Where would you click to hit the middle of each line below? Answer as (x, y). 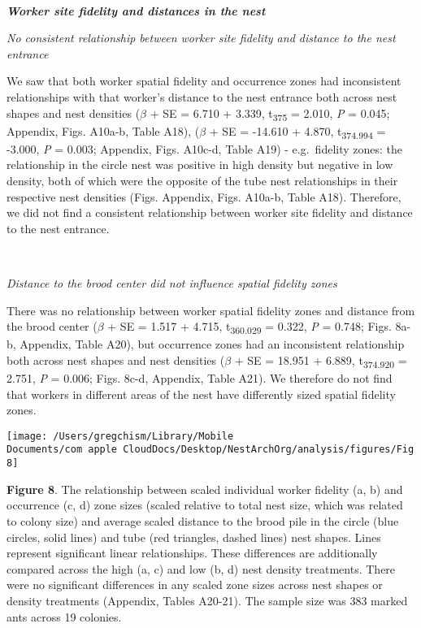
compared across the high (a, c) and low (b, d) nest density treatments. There (201, 568)
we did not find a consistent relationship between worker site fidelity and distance (210, 212)
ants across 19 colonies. (64, 616)
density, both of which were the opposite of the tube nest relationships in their (202, 180)
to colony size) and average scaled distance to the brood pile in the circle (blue (203, 520)
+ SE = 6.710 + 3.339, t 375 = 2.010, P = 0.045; (270, 114)
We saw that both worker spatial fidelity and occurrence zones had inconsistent (204, 81)
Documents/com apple (62, 450)
